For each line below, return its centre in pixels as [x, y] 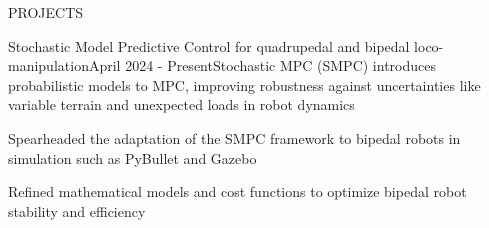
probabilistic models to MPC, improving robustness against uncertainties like [244, 84]
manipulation [48, 65]
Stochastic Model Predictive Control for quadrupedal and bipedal [209, 45]
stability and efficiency [77, 210]
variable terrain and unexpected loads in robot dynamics [181, 104]
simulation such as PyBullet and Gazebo [132, 157]
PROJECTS [46, 12]
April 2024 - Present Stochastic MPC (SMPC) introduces [262, 65]
